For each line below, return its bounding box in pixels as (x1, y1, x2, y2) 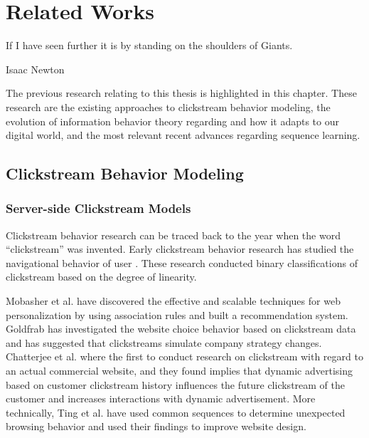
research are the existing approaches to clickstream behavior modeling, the (6, 99, 331, 114)
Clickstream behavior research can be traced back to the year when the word (6, 227, 341, 242)
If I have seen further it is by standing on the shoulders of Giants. (6, 38, 293, 53)
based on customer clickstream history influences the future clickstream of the (6, 377, 346, 392)
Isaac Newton (6, 61, 65, 76)
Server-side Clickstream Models (6, 199, 191, 217)
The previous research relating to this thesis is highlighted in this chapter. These (6, 85, 357, 100)
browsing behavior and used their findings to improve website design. (6, 419, 306, 434)
